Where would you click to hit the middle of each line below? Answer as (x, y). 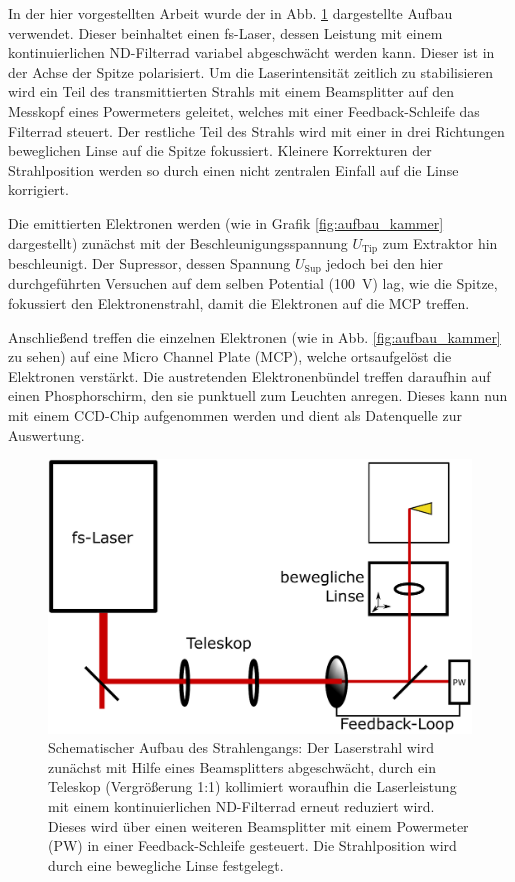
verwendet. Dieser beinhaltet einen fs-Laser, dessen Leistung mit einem (225, 32)
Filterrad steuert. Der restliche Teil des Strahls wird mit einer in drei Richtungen (256, 130)
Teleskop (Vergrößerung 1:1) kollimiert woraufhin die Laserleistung (252, 786)
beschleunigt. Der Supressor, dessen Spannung (149, 262)
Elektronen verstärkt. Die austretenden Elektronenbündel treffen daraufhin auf (249, 375)
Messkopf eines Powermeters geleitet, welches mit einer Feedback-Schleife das (244, 110)
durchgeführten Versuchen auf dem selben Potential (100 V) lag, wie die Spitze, (253, 283)
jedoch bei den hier (385, 262)
